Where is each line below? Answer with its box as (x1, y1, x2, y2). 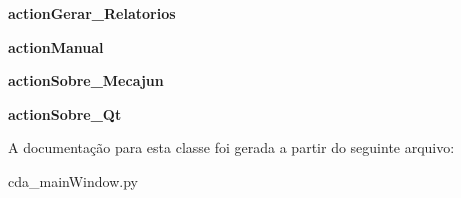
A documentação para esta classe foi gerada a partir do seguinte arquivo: (8, 137, 455, 158)
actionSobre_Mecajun (8, 70, 164, 91)
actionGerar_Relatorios (8, 3, 176, 23)
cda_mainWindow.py (8, 170, 138, 191)
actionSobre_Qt (8, 103, 122, 124)
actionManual (8, 36, 104, 57)
